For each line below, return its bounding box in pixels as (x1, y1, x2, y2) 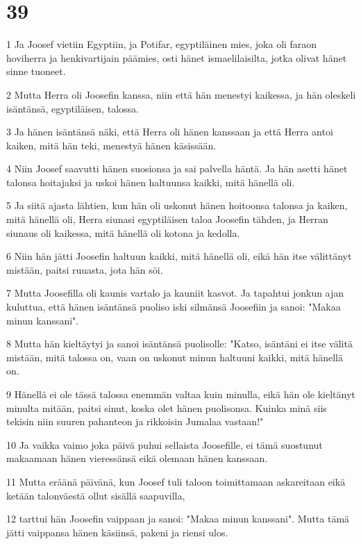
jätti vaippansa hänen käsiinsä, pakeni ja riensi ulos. (6, 525, 228, 539)
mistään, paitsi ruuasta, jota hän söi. (6, 262, 163, 277)
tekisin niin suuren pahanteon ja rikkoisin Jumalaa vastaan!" (6, 414, 264, 429)
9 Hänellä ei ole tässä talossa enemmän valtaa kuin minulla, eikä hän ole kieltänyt (6, 387, 355, 401)
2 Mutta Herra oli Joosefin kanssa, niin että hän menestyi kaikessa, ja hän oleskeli (6, 87, 356, 101)
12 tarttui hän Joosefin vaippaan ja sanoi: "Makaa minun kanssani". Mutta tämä (6, 511, 350, 526)
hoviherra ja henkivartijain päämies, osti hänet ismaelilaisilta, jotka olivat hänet (6, 50, 347, 65)
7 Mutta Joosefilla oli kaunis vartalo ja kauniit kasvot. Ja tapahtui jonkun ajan (6, 286, 344, 300)
